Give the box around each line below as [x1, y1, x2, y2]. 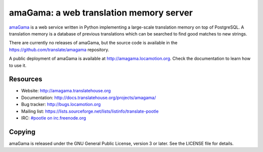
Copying [9, 128, 36, 136]
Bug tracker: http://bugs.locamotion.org [21, 101, 101, 107]
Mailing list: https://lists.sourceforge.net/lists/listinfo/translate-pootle [21, 108, 159, 114]
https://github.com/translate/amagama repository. [9, 47, 110, 52]
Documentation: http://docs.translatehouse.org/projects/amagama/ [21, 95, 156, 101]
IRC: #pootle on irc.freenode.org [21, 115, 86, 121]
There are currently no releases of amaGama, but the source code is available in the [9, 40, 178, 46]
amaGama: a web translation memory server [9, 7, 193, 18]
